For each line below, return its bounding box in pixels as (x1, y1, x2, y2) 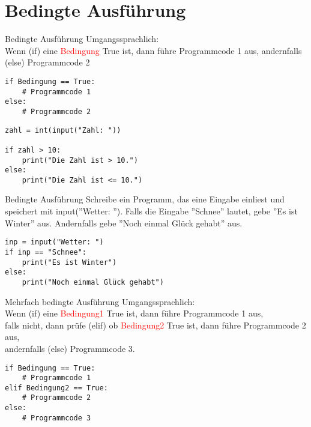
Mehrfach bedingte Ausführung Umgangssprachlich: (5, 295, 195, 307)
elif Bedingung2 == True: (5, 383, 108, 392)
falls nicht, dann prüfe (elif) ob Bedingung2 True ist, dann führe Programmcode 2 (5, 318, 306, 331)
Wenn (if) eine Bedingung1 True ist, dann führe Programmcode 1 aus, (5, 307, 264, 319)
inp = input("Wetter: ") (5, 238, 104, 247)
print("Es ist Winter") (22, 258, 117, 267)
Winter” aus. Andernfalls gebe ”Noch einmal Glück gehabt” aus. (5, 216, 243, 229)
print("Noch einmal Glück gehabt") (22, 277, 164, 286)
